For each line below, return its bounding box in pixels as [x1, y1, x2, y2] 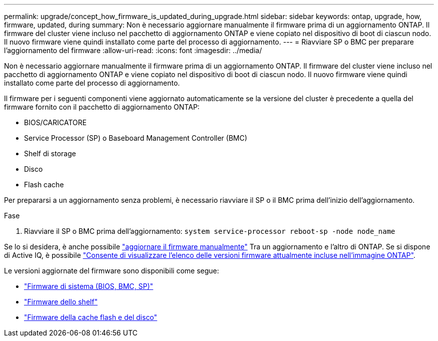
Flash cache [24, 180, 64, 189]
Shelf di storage [24, 149, 76, 158]
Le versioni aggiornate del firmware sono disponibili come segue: [4, 266, 219, 275]
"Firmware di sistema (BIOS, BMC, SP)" [24, 282, 153, 290]
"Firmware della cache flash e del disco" [24, 313, 157, 321]
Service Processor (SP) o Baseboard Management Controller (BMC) [24, 134, 247, 142]
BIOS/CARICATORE [24, 118, 87, 127]
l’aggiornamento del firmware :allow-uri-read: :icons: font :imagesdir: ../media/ [4, 46, 262, 55]
